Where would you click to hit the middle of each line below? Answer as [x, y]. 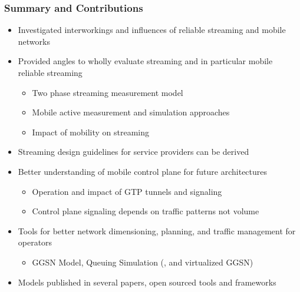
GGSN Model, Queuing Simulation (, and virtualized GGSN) [143, 262]
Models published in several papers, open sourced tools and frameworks [147, 282]
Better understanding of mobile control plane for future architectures [143, 171]
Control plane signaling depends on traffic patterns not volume [146, 211]
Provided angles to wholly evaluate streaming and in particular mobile [145, 61]
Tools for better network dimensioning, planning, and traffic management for [157, 230]
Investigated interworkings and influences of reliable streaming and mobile [152, 30]
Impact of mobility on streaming [91, 132]
